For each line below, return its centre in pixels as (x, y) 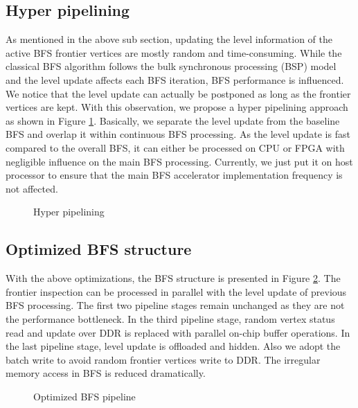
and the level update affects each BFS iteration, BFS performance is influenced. (175, 79)
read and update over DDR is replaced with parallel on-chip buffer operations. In (178, 332)
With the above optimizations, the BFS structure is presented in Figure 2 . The (173, 278)
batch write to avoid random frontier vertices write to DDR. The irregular (163, 359)
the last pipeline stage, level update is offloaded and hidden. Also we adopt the (173, 346)
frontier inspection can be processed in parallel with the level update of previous (176, 291)
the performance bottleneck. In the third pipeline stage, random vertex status (170, 318)
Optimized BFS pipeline (84, 396)
